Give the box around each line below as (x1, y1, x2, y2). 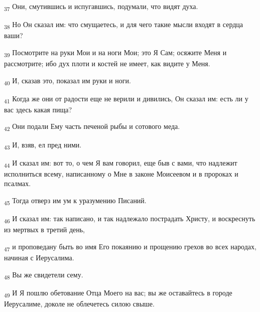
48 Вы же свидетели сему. (4, 269, 83, 281)
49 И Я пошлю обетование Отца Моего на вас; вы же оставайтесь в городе (4, 287, 232, 299)
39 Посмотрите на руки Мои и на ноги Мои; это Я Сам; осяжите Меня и (4, 47, 227, 59)
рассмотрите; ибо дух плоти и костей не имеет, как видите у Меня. (4, 58, 210, 68)
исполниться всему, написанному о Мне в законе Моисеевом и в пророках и (4, 168, 238, 179)
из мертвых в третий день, (4, 224, 85, 235)
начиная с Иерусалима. (4, 252, 74, 262)
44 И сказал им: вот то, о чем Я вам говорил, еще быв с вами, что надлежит (4, 157, 237, 169)
